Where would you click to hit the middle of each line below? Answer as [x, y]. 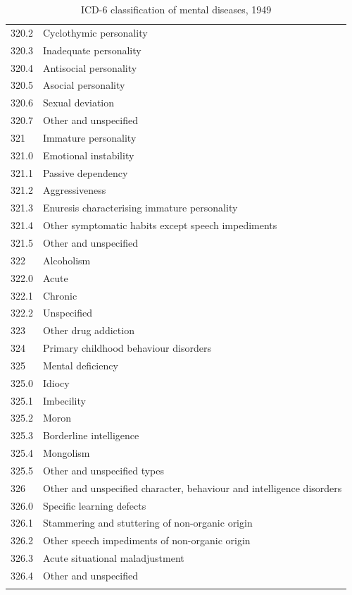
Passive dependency [85, 172]
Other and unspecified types [103, 470]
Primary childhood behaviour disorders [127, 348]
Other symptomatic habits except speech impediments [160, 225]
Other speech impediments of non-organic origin [146, 540]
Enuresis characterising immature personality [140, 208]
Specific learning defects [94, 505]
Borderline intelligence [91, 435]
